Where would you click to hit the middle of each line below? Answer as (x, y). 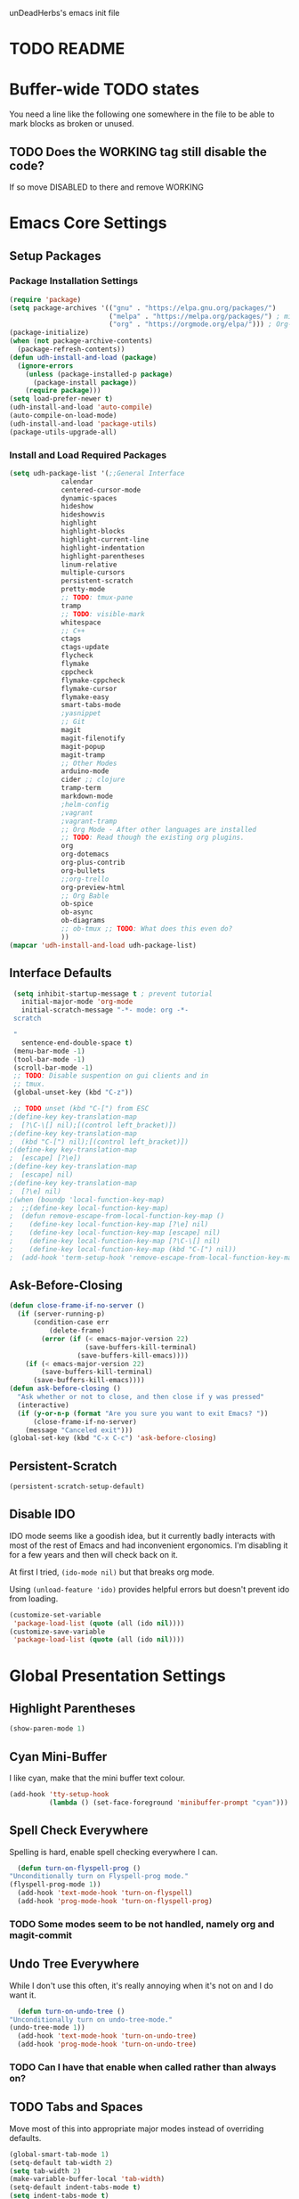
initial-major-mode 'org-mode (77, 1002)
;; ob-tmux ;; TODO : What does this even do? (147, 929)
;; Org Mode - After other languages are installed (158, 829)
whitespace (81, 623)
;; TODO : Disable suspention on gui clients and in (111, 1076)
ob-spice (77, 904)
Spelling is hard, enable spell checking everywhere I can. (113, 1852)
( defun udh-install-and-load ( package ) (83, 357)
